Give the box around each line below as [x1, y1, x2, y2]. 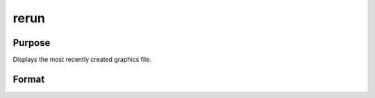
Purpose [12, 37, 51, 49]
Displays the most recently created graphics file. [12, 56, 152, 64]
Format [12, 73, 45, 85]
